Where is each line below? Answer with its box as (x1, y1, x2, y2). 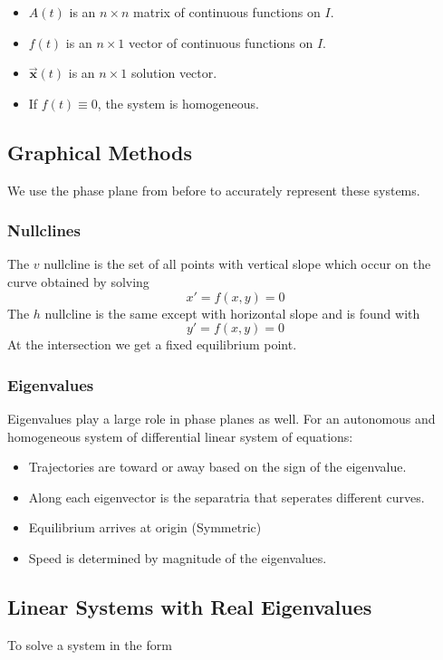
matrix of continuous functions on (133, 3, 321, 21)
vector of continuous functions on (129, 33, 313, 52)
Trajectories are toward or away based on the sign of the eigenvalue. (28, 457, 407, 476)
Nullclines (7, 219, 81, 242)
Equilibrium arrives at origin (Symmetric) (28, 518, 262, 537)
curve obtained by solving (7, 272, 149, 291)
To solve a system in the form (7, 635, 172, 654)
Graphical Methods (7, 138, 192, 166)
